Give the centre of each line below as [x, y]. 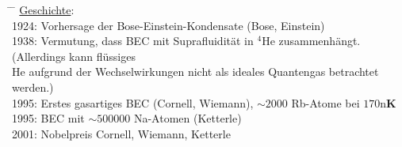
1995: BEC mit [48, 118]
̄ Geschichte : [43, 9]
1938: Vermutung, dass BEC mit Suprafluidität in [133, 41]
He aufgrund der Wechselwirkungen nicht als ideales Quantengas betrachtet [195, 72]
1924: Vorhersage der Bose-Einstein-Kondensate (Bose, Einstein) [168, 25]
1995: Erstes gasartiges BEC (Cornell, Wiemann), [133, 102]
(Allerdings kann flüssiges [74, 56]
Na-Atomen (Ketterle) [188, 118]
